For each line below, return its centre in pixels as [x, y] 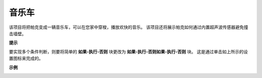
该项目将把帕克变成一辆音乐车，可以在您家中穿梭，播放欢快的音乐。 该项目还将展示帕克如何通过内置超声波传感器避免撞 [129, 27]
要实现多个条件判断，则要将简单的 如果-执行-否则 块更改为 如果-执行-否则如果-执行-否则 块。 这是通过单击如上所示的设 [128, 51]
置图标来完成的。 [26, 59]
